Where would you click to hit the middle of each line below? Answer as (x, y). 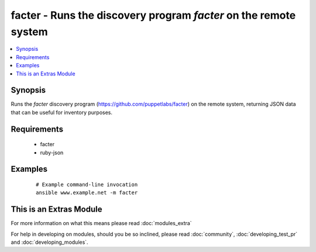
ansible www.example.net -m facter (87, 193)
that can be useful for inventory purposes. (62, 112)
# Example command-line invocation (87, 185)
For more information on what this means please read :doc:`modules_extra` (102, 223)
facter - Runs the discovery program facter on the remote (153, 15)
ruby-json (52, 153)
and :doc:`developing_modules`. (49, 242)
